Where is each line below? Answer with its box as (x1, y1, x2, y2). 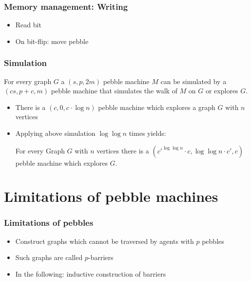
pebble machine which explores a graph (98, 102, 215, 112)
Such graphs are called (15, 252, 83, 262)
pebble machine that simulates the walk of (51, 86, 177, 96)
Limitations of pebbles (4, 217, 94, 229)
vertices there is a (97, 145, 149, 155)
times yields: (129, 128, 166, 138)
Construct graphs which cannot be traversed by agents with (15, 236, 194, 246)
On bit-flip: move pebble (15, 36, 89, 46)
